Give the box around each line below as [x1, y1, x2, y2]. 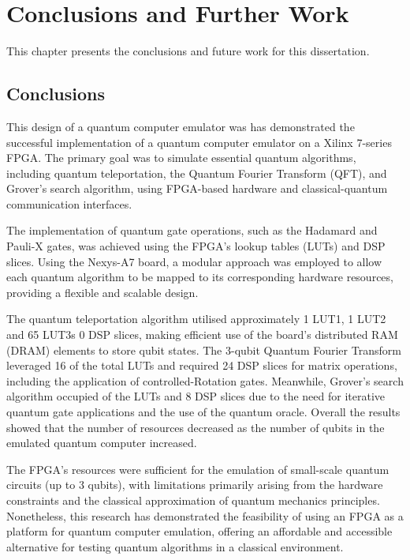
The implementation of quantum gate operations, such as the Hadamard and [6, 222, 378, 239]
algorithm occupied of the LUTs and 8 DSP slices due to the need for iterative [6, 388, 386, 404]
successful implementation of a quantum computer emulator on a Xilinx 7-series [6, 133, 392, 150]
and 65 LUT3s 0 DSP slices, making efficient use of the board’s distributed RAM [6, 326, 398, 343]
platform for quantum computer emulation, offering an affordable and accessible [6, 523, 393, 539]
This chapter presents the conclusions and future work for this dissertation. [6, 43, 370, 59]
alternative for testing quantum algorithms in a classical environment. [6, 538, 344, 554]
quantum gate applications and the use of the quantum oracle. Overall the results [6, 404, 401, 420]
